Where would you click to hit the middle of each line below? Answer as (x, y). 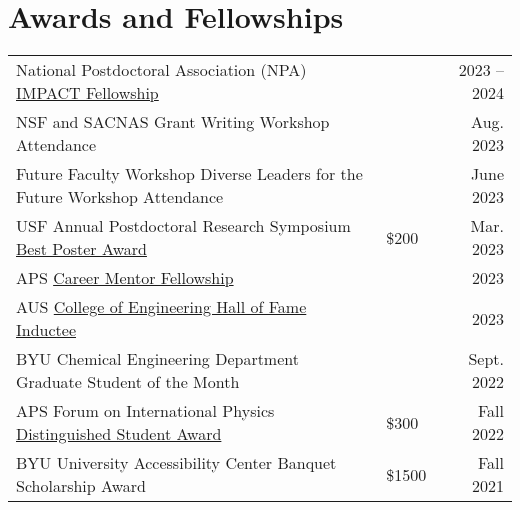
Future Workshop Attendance (120, 197)
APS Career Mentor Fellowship (125, 278)
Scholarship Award (81, 486)
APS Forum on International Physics (145, 411)
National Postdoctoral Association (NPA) (161, 70)
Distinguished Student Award (119, 434)
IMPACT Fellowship (87, 93)
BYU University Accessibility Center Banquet (176, 463)
